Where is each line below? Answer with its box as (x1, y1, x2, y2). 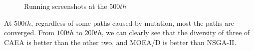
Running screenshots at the (24, 1, 107, 11)
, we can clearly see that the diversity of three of (101, 27, 250, 38)
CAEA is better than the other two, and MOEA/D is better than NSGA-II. (4, 37, 237, 47)
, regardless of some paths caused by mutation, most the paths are (31, 17, 234, 28)
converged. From (4, 27, 54, 38)
